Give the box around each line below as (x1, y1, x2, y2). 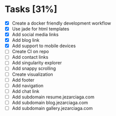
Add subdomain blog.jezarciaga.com (12, 99, 88, 105)
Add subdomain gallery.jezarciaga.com (12, 105, 93, 111)
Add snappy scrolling (12, 65, 56, 71)
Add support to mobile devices (12, 43, 76, 49)
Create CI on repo (12, 49, 49, 55)
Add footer (12, 77, 35, 83)
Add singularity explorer (12, 60, 62, 66)
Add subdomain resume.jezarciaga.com (12, 94, 95, 100)
